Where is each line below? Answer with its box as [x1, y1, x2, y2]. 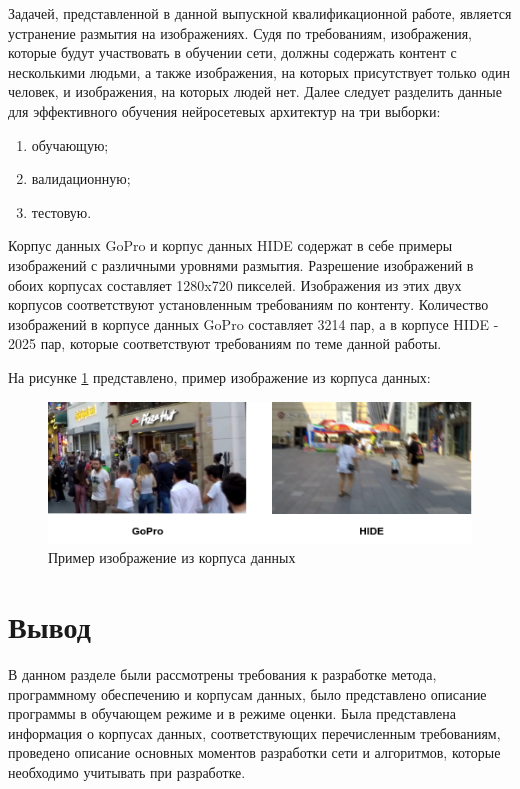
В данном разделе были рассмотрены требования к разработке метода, [8, 664, 437, 684]
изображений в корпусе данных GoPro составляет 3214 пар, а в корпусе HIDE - [8, 313, 499, 334]
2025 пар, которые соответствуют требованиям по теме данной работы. [8, 333, 442, 354]
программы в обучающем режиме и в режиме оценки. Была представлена [8, 703, 457, 724]
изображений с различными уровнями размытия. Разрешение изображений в [8, 254, 474, 275]
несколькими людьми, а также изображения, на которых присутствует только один [8, 61, 510, 82]
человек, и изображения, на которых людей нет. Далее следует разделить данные [8, 81, 502, 102]
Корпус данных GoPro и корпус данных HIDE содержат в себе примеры [8, 235, 453, 256]
